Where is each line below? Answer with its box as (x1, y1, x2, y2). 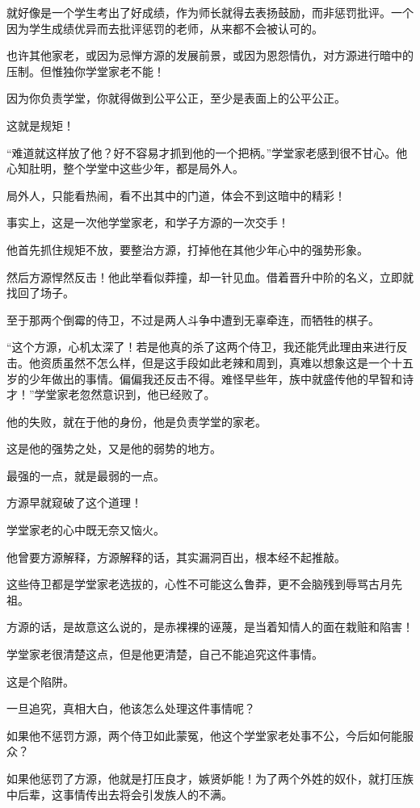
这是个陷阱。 (6, 672, 74, 689)
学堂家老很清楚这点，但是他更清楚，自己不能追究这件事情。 (6, 646, 323, 663)
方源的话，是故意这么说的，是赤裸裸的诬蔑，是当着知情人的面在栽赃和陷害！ (6, 618, 414, 635)
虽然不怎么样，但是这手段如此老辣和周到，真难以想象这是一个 (62, 354, 391, 371)
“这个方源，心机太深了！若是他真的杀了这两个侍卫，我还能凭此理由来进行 (6, 338, 397, 355)
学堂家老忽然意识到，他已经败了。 (34, 386, 216, 403)
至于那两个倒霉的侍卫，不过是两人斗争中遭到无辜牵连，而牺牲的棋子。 (6, 311, 380, 328)
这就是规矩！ (6, 116, 74, 133)
